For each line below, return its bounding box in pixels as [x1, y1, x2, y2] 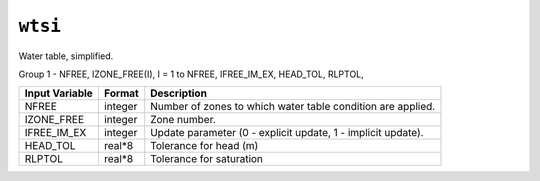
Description [150, 86, 207, 100]
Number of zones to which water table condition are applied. [150, 100, 436, 114]
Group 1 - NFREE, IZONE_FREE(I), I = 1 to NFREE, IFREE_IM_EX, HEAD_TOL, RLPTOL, [18, 68, 364, 80]
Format [103, 86, 139, 100]
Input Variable [24, 86, 94, 100]
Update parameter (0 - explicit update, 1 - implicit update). [150, 126, 424, 140]
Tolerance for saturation [150, 152, 264, 166]
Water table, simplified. [18, 50, 114, 62]
